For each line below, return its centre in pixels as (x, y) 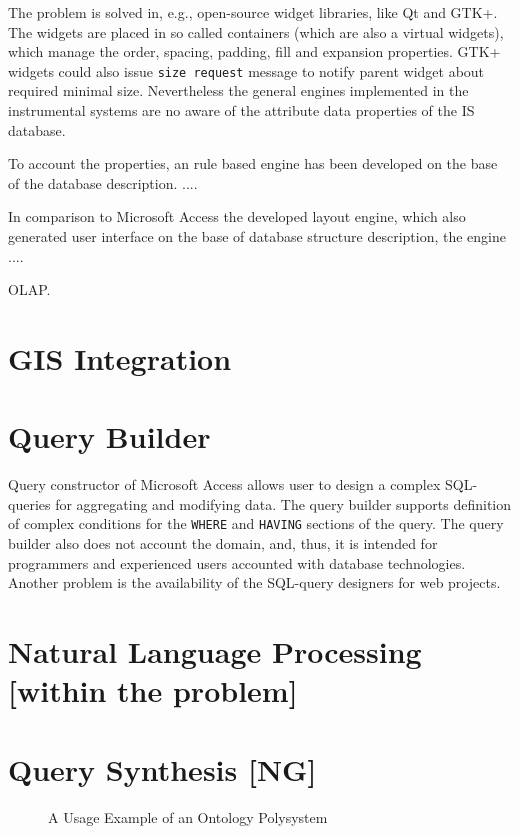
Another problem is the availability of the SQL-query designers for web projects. (254, 582)
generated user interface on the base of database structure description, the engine (257, 236)
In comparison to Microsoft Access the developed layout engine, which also (237, 216)
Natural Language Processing (215, 651)
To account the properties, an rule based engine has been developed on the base (253, 163)
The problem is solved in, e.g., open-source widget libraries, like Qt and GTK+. (253, 12)
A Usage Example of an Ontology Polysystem (188, 816)
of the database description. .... (103, 182)
